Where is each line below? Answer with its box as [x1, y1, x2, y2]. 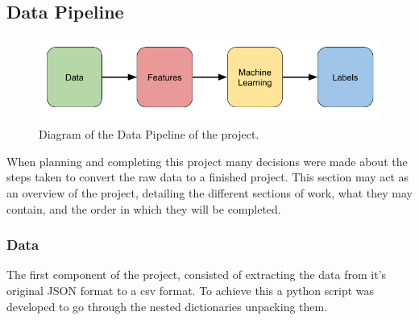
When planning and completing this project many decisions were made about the [6, 152, 408, 169]
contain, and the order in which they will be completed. [6, 200, 281, 217]
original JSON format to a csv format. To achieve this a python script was [6, 281, 375, 298]
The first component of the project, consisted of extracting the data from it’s [6, 266, 387, 283]
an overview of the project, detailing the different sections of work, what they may [6, 184, 413, 201]
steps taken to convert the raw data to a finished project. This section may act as [6, 168, 409, 185]
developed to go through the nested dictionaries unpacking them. [6, 297, 328, 314]
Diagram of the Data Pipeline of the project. [39, 126, 259, 143]
